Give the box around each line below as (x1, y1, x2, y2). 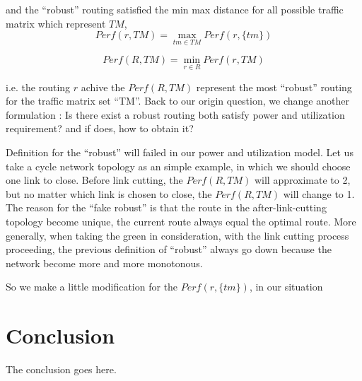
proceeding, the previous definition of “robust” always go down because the (6, 242, 332, 257)
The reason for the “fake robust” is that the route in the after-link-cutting (6, 200, 327, 215)
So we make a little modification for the (6, 279, 178, 294)
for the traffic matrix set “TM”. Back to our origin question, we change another (6, 93, 349, 108)
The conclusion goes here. (6, 362, 117, 377)
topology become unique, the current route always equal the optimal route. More (6, 213, 356, 228)
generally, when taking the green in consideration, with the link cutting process (6, 228, 349, 242)
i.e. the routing (6, 79, 71, 94)
